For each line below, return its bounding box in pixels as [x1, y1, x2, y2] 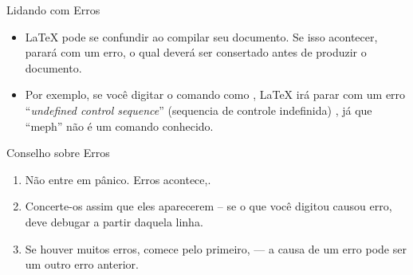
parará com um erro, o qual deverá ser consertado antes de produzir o [25, 44, 367, 61]
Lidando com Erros [6, 2, 100, 18]
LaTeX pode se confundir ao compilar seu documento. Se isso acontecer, [25, 28, 378, 45]
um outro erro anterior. [25, 256, 139, 273]
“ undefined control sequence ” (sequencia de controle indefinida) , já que [25, 101, 372, 118]
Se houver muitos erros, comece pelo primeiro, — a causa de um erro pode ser [25, 240, 407, 257]
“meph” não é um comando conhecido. [25, 117, 214, 134]
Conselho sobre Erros [6, 144, 110, 161]
